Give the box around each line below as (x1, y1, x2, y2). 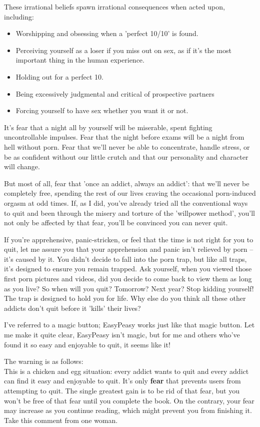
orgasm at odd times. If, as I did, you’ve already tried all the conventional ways (4, 197, 248, 208)
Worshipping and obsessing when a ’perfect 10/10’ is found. (15, 28, 198, 39)
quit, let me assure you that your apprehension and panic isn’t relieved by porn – (4, 244, 253, 254)
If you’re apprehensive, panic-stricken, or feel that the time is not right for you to (4, 234, 253, 244)
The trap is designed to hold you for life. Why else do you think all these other (4, 293, 246, 303)
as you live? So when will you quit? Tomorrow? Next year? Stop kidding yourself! (4, 283, 254, 293)
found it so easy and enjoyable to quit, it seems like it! (4, 339, 170, 349)
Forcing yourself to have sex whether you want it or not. (15, 105, 188, 116)
